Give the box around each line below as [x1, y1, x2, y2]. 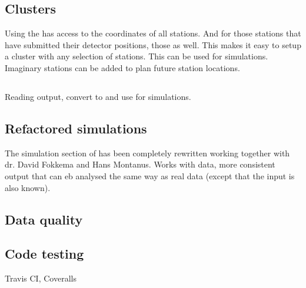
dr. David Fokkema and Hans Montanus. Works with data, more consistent [5, 158, 275, 170]
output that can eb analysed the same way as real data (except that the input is [5, 169, 295, 182]
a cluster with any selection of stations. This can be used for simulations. [5, 50, 268, 62]
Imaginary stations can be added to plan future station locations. [5, 61, 240, 73]
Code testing [5, 245, 84, 263]
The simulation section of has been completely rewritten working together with [5, 146, 290, 159]
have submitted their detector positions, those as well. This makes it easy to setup [5, 38, 301, 51]
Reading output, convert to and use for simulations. [5, 90, 191, 102]
